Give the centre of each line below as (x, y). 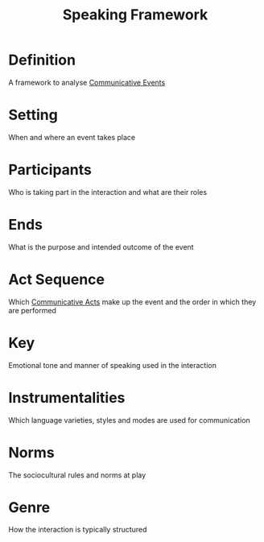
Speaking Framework (135, 15)
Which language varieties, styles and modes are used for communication (130, 420)
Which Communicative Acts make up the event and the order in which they (132, 302)
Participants (50, 170)
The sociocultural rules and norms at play (77, 475)
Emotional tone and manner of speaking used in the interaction (113, 365)
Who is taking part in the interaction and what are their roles (108, 192)
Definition (42, 60)
